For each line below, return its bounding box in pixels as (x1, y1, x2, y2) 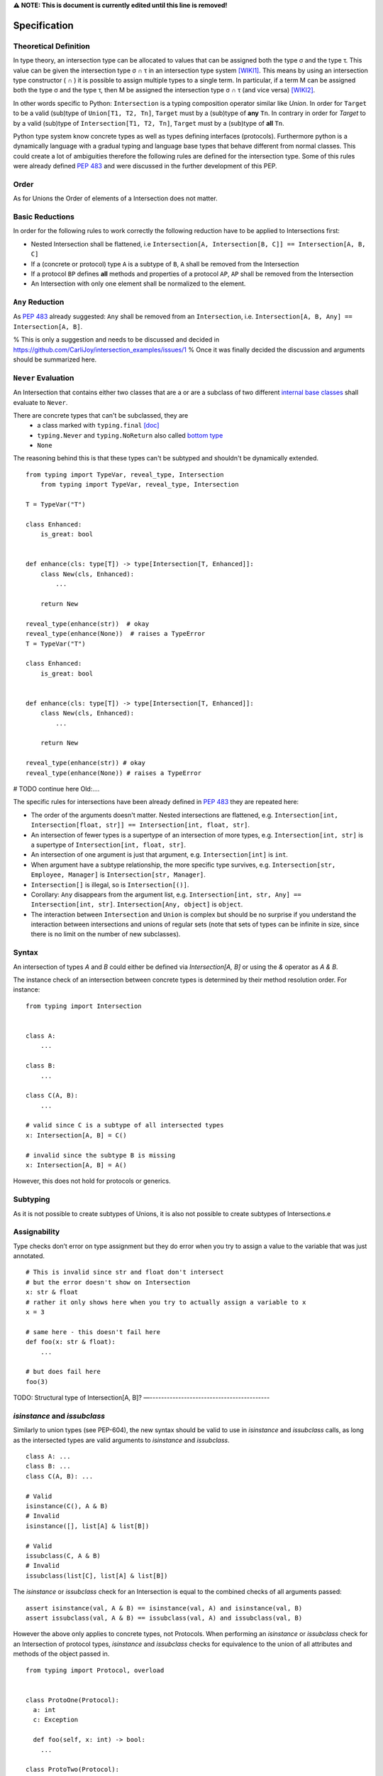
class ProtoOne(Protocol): (26, 1696, 120, 1704)
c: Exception (33, 1716, 79, 1724)
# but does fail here (26, 1368, 101, 1376)
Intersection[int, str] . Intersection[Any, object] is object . (30, 900, 243, 909)
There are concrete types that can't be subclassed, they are (13, 411, 189, 419)
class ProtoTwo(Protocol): (26, 1765, 120, 1774)
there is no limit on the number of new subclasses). (30, 930, 181, 938)
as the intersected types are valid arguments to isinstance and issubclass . (13, 1436, 230, 1444)
